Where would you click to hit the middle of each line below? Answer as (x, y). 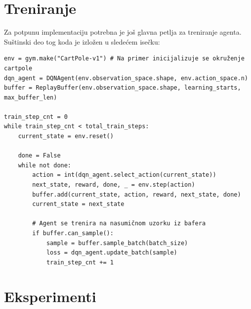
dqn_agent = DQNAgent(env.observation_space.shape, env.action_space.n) (126, 78)
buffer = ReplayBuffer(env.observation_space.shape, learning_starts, (123, 88)
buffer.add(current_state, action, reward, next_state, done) (137, 194)
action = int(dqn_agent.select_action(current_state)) (124, 175)
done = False (39, 156)
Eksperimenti (50, 296)
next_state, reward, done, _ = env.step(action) (114, 185)
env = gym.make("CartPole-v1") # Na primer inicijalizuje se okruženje (124, 59)
